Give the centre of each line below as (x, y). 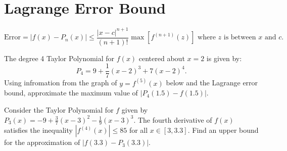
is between (240, 38)
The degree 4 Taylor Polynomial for (59, 58)
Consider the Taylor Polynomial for (59, 109)
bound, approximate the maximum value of (71, 93)
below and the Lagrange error (212, 83)
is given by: (224, 58)
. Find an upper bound (223, 130)
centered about (162, 58)
